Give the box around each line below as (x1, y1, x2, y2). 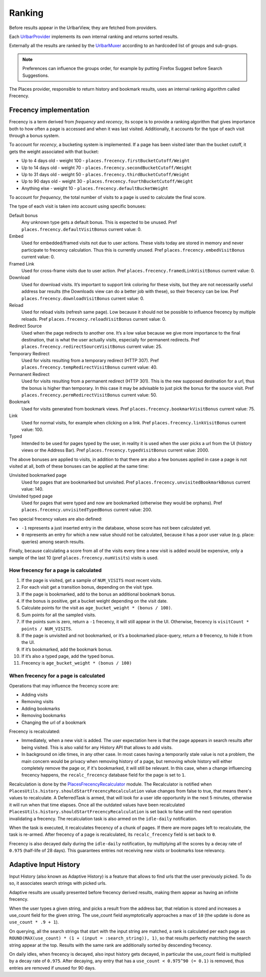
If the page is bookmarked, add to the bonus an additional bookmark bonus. (21, 591, 176, 597)
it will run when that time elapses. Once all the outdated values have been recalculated (9, 802, 185, 808)
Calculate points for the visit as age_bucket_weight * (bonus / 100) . (21, 605, 172, 611)
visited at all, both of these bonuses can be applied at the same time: (9, 463, 149, 469)
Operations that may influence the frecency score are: (9, 682, 119, 688)
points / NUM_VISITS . (21, 626, 72, 632)
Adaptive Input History (9, 861, 80, 868)
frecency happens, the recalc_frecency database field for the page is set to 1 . (21, 772, 186, 778)
